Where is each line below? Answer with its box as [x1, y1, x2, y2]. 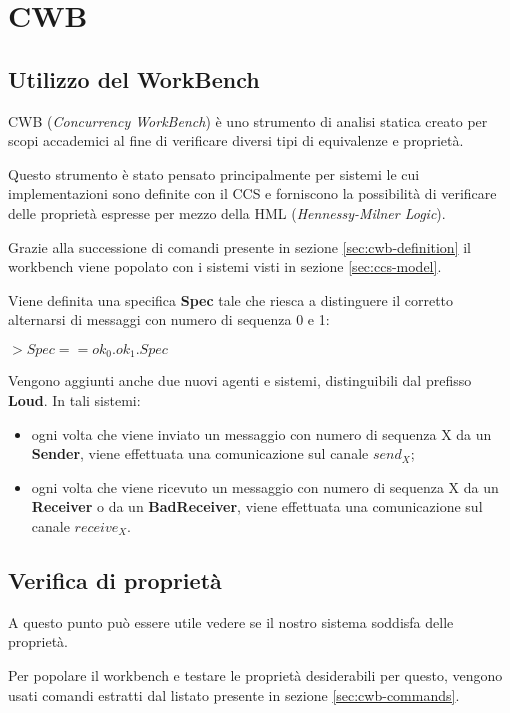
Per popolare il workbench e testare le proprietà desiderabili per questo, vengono [8, 664, 503, 685]
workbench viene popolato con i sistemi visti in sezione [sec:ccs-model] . [8, 256, 442, 277]
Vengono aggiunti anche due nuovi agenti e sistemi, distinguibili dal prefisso [8, 370, 472, 391]
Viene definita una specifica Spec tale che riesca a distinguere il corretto [8, 289, 454, 310]
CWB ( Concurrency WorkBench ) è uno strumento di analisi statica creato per [8, 110, 488, 131]
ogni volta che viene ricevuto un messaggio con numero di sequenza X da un [31, 476, 499, 497]
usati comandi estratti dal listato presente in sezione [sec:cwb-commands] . [8, 684, 460, 705]
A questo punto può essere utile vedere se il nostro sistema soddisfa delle [8, 611, 454, 632]
